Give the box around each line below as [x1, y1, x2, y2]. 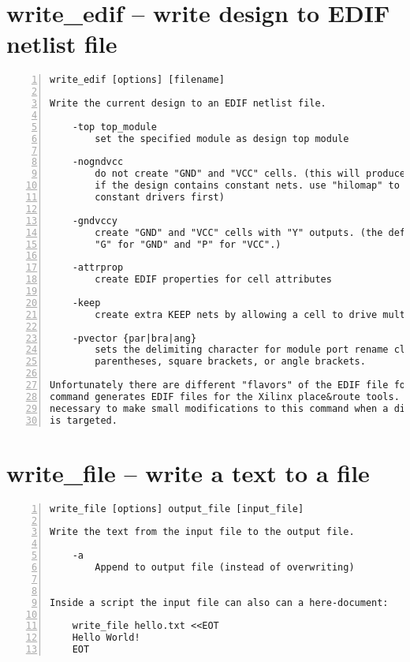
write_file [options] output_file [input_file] [50, 503, 304, 514]
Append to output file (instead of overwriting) [95, 562, 355, 574]
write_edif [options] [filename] [50, 74, 225, 86]
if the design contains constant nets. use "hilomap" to [95, 180, 400, 192]
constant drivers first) [95, 192, 225, 204]
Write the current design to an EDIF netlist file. [50, 98, 326, 110]
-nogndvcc [72, 156, 124, 168]
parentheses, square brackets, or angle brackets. [95, 356, 366, 368]
